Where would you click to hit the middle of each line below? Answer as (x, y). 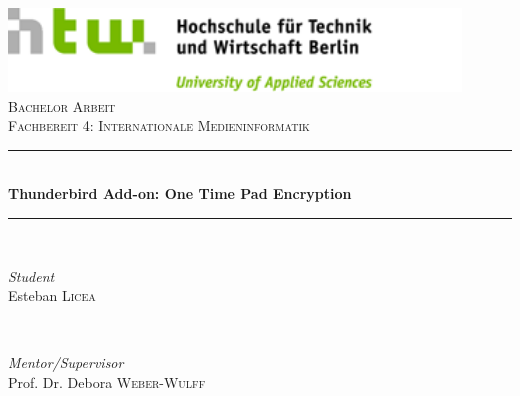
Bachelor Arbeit (62, 105)
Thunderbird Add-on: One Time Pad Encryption (180, 193)
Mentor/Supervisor (66, 362)
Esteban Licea (52, 295)
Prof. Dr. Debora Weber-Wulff (107, 381)
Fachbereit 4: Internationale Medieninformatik (159, 125)
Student (31, 275)
